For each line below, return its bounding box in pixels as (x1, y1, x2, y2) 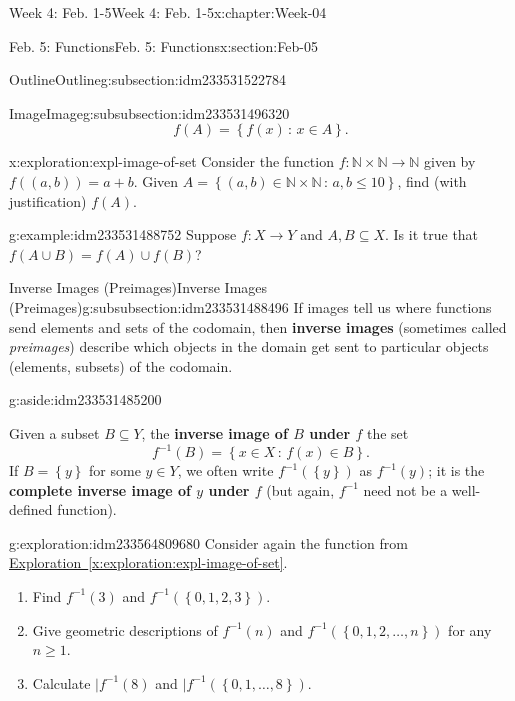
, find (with (397, 170, 467, 191)
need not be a (363, 479, 448, 500)
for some (89, 460, 141, 480)
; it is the (428, 460, 485, 480)
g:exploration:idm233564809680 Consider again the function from (9, 532, 408, 553)
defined (9, 499, 53, 520)
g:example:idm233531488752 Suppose (9, 224, 237, 245)
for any (448, 619, 492, 640)
